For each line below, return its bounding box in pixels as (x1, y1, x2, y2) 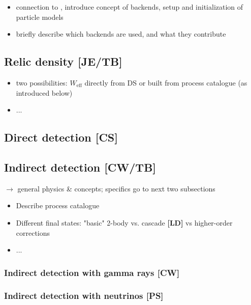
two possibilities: (16, 77, 68, 88)
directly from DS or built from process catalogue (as (84, 77, 247, 88)
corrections (16, 227, 50, 238)
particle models (16, 11, 64, 22)
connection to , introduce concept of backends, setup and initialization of (16, 2, 243, 12)
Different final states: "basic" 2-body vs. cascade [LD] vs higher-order (16, 217, 233, 228)
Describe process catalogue (16, 200, 100, 211)
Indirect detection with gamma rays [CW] (4, 266, 180, 279)
